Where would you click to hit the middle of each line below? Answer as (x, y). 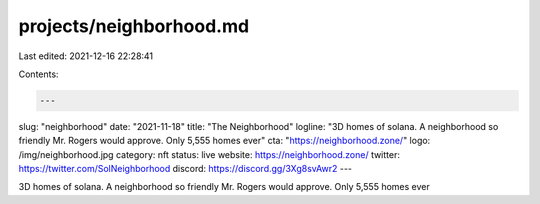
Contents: (38, 74)
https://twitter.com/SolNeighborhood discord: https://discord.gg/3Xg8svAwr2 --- (185, 169)
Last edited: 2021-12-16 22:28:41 (86, 56)
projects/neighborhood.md (134, 26)
